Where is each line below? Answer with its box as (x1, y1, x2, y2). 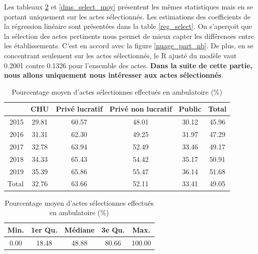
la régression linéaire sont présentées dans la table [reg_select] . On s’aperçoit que (4, 21, 252, 31)
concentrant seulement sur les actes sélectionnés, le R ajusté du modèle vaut (4, 50, 237, 60)
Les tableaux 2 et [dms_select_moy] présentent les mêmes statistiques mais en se (4, 1, 253, 11)
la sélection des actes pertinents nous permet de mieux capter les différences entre (4, 30, 254, 41)
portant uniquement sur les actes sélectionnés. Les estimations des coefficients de (4, 11, 251, 21)
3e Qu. (101, 224, 125, 235)
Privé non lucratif (109, 104, 172, 114)
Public (179, 104, 202, 114)
